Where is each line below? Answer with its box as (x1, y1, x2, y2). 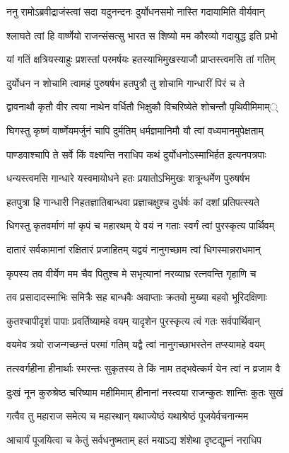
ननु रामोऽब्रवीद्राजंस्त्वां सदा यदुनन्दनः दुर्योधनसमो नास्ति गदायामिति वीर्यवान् (6, 4, 265, 18)
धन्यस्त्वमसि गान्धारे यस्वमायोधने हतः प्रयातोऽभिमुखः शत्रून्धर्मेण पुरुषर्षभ (6, 171, 250, 185)
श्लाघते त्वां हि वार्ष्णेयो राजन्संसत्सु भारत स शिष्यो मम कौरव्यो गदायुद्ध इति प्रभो (6, 28, 278, 42)
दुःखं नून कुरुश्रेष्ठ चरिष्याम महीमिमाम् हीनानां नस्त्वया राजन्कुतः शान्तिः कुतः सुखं (6, 384, 283, 399)
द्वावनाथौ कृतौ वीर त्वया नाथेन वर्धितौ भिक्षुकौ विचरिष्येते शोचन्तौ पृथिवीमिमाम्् (6, 99, 278, 114)
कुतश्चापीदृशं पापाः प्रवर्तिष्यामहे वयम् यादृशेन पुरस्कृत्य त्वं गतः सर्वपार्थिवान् (6, 313, 260, 328)
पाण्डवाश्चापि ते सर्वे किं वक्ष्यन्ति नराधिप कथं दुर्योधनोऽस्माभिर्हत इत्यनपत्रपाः (6, 147, 266, 161)
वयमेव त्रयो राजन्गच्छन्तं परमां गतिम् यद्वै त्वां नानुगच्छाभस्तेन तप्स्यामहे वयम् (6, 337, 265, 352)
